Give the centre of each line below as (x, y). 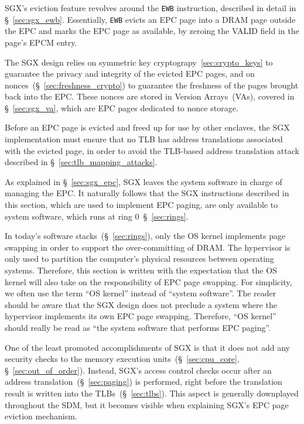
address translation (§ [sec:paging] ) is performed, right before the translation (144, 382)
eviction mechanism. (41, 416)
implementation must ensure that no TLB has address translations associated (144, 139)
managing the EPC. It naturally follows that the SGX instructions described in (147, 193)
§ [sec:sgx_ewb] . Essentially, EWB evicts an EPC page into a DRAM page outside (150, 19)
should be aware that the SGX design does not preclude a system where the (141, 304)
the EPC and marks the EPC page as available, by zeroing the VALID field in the (152, 31)
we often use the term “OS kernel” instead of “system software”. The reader (141, 293)
